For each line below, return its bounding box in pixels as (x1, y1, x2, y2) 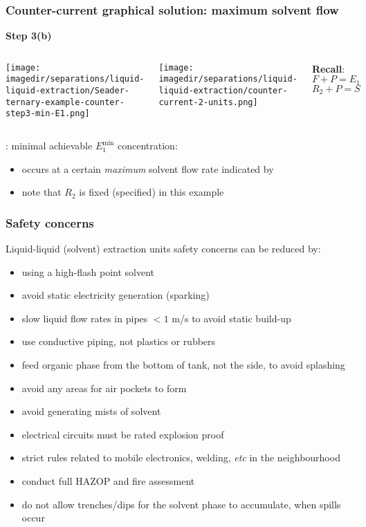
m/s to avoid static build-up (172, 311, 291, 325)
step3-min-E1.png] (6, 109, 90, 119)
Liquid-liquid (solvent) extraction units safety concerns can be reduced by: (6, 241, 321, 256)
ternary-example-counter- (6, 97, 125, 107)
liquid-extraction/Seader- (6, 86, 129, 96)
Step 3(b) (6, 28, 52, 43)
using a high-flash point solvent (21, 264, 154, 279)
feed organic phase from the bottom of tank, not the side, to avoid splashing (21, 358, 345, 372)
